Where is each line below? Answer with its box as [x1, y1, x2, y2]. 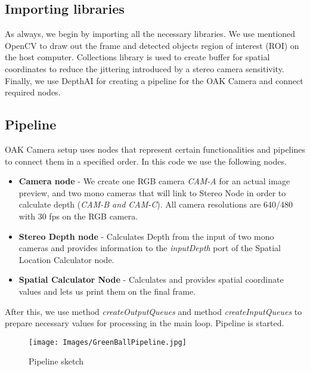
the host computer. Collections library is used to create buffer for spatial [5, 51, 270, 63]
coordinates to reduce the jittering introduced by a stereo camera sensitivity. [5, 62, 284, 75]
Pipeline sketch [29, 355, 84, 367]
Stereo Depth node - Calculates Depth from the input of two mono [18, 230, 274, 242]
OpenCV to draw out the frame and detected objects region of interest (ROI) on [5, 39, 299, 51]
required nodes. [5, 86, 61, 98]
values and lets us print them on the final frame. [18, 285, 196, 297]
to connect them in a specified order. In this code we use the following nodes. [5, 154, 287, 167]
